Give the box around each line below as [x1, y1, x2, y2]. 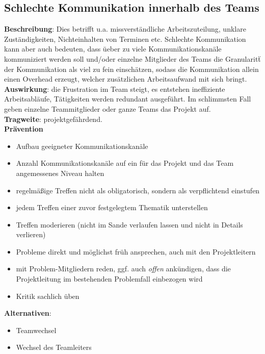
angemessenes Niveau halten [16, 167, 104, 178]
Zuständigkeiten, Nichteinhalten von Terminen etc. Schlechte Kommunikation [4, 33, 246, 44]
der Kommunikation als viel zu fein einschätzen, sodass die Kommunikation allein [4, 63, 259, 74]
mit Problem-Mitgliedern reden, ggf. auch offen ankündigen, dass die [16, 263, 231, 274]
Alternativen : [4, 308, 51, 318]
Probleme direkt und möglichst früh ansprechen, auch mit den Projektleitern [16, 246, 256, 257]
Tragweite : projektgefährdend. [4, 113, 102, 124]
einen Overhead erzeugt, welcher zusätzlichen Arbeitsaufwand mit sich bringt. [4, 73, 247, 84]
